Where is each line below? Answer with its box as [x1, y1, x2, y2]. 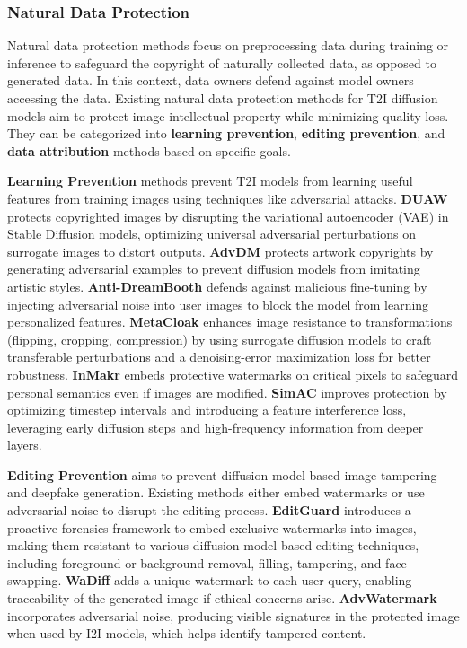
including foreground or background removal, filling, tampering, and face [7, 553, 407, 572]
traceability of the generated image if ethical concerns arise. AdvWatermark [7, 589, 437, 608]
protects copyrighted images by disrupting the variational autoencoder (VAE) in [7, 206, 449, 225]
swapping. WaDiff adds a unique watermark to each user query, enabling [7, 571, 412, 590]
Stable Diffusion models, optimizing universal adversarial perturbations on [7, 224, 417, 243]
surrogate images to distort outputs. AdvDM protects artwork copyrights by [7, 241, 434, 260]
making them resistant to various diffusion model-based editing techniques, [7, 536, 419, 555]
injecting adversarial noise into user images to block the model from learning [7, 294, 429, 313]
